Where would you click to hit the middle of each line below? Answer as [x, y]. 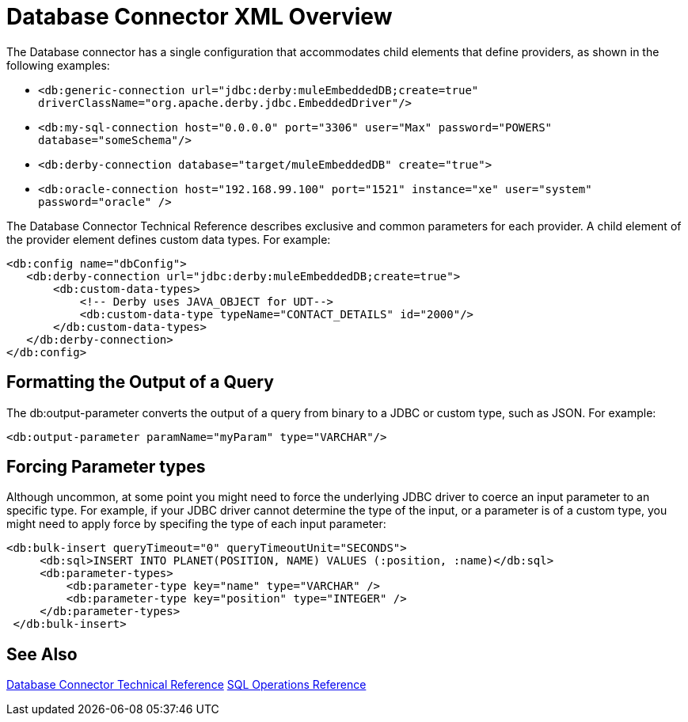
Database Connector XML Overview [200, 17]
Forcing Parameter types [106, 467]
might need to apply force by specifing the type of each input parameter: [196, 524]
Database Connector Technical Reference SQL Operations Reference [186, 685]
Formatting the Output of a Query [140, 382]
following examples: [58, 65]
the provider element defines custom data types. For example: [169, 239]
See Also [42, 654]
